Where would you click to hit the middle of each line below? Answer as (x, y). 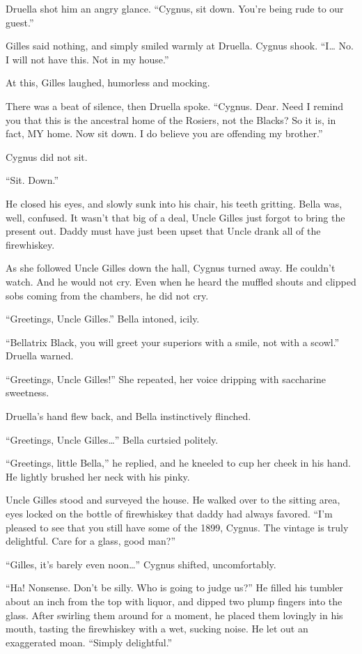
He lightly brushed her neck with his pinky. (98, 476)
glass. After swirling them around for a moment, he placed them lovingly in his (174, 615)
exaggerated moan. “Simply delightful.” (89, 642)
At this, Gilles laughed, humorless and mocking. (108, 83)
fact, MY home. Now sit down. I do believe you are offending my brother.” (164, 133)
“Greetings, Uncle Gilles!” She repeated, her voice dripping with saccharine (166, 379)
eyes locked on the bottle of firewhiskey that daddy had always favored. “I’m (169, 514)
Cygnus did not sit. (47, 156)
